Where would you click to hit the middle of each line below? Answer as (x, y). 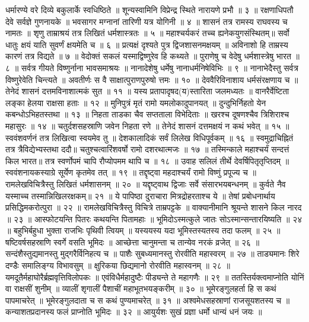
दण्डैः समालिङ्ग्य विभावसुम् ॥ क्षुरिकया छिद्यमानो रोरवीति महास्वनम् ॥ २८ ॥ (118, 265)
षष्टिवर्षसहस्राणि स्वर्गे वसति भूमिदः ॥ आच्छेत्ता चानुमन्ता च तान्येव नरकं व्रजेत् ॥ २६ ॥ (133, 242)
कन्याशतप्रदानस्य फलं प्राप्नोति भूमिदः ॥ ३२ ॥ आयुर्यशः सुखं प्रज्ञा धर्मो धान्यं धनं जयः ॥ (134, 312)
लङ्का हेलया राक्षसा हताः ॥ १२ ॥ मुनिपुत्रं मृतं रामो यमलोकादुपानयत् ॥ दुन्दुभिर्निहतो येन (136, 102)
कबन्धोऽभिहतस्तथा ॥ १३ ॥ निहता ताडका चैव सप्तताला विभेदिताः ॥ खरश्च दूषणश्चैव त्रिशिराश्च (147, 114)
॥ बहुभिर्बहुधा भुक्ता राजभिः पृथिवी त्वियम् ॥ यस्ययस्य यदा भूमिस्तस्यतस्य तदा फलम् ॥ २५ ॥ (143, 230)
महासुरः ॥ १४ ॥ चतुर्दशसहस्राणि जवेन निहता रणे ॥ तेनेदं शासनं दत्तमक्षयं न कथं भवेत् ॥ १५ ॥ (147, 125)
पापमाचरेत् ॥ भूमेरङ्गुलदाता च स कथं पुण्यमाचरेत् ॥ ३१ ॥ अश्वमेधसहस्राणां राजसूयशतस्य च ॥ (148, 300)
